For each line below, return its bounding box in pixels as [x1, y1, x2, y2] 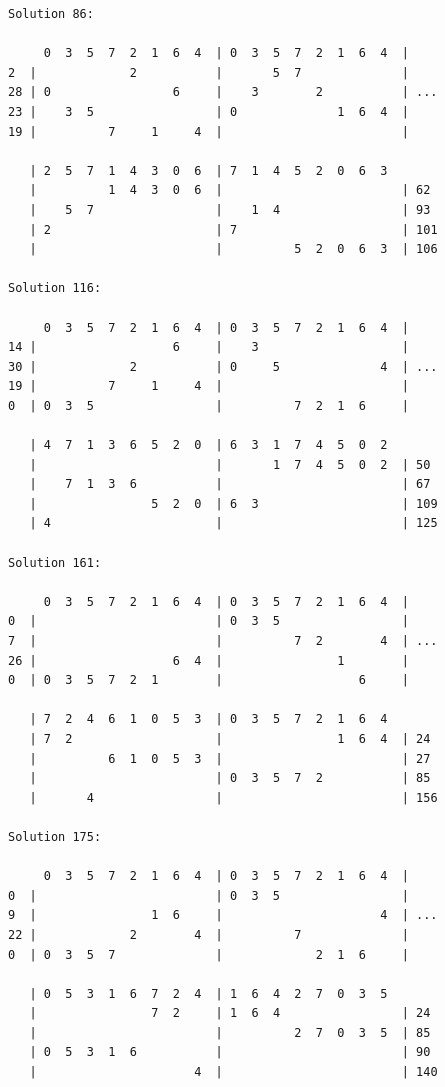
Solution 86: [8, 7, 94, 21]
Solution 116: [8, 281, 102, 296]
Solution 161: [8, 555, 102, 570]
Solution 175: [8, 829, 102, 844]
